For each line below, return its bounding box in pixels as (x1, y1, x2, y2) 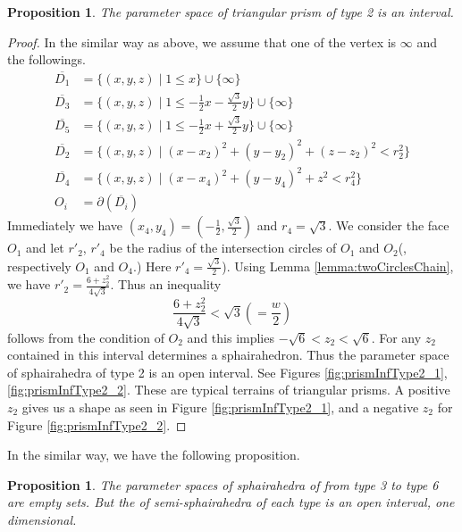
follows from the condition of (7, 328, 164, 346)
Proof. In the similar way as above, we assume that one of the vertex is (7, 32, 397, 51)
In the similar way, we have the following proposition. (7, 445, 300, 464)
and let (26, 238, 64, 257)
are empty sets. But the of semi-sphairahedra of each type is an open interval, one (7, 493, 455, 511)
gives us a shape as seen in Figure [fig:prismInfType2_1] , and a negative (21, 397, 419, 416)
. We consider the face (328, 216, 449, 235)
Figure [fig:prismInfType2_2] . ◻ (7, 415, 187, 434)
